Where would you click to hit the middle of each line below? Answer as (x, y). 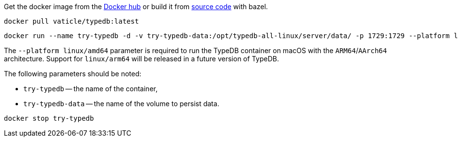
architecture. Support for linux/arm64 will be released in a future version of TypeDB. (141, 59)
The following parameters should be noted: (73, 74)
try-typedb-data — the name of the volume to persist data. (121, 104)
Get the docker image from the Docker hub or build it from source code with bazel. (136, 7)
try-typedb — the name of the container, (90, 89)
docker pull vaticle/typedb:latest (72, 21)
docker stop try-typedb (49, 118)
